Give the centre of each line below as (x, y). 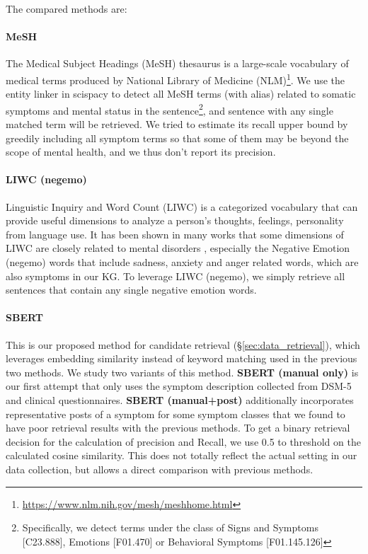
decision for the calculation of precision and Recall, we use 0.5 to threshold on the (183, 441)
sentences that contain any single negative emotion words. (131, 290)
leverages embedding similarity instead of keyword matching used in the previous (182, 358)
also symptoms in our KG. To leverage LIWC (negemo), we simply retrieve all (176, 276)
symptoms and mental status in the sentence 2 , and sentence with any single (169, 109)
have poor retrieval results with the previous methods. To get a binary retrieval (178, 428)
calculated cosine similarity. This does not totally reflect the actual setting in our (182, 455)
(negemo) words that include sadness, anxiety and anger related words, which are (182, 262)
